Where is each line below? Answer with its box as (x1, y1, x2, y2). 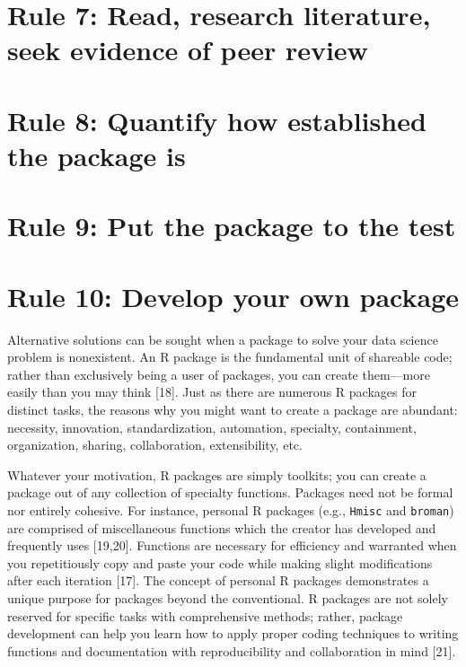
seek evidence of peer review (7, 31, 368, 68)
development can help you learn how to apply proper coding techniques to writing (7, 624, 459, 643)
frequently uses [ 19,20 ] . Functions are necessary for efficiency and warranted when (7, 536, 457, 555)
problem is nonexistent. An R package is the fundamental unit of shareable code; (7, 347, 453, 366)
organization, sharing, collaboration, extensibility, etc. (7, 435, 303, 454)
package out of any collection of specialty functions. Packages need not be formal (7, 483, 453, 502)
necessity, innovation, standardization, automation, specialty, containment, (7, 417, 417, 436)
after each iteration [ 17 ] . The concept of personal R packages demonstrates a (7, 571, 429, 590)
